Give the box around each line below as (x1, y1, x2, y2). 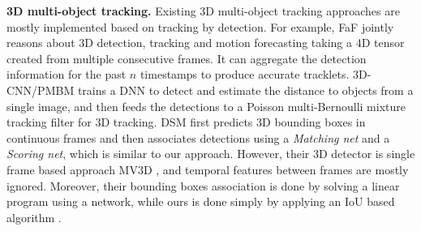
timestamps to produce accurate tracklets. (140, 66, 350, 83)
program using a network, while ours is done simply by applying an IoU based (6, 193, 395, 210)
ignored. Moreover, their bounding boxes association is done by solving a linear (6, 177, 400, 194)
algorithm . (6, 208, 62, 225)
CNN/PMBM (6, 81, 75, 98)
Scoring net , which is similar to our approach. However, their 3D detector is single (6, 145, 415, 162)
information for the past (6, 66, 127, 83)
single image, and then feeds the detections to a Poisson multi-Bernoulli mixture (6, 97, 406, 114)
